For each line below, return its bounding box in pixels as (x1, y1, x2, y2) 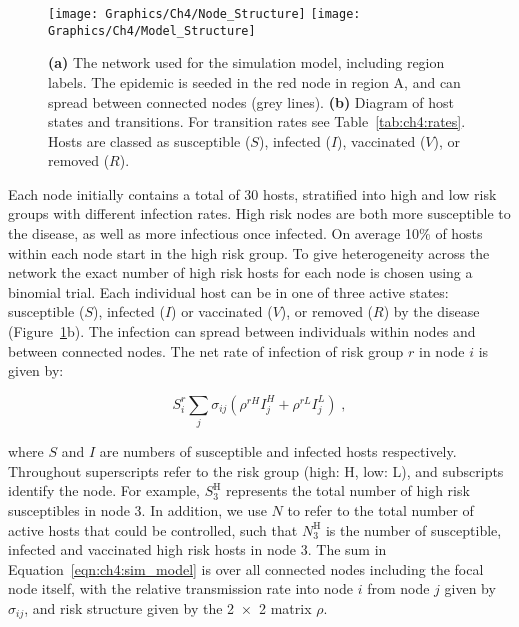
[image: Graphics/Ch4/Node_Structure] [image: (48, 7, 361, 21)
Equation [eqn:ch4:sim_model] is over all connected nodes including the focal (8, 558, 484, 579)
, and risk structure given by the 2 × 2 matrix (24, 597, 312, 618)
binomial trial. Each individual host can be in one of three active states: (8, 281, 449, 302)
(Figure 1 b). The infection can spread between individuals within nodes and (8, 321, 476, 342)
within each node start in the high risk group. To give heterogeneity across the (8, 242, 490, 263)
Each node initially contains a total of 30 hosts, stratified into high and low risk (8, 183, 497, 204)
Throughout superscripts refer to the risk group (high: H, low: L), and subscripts (8, 460, 504, 481)
